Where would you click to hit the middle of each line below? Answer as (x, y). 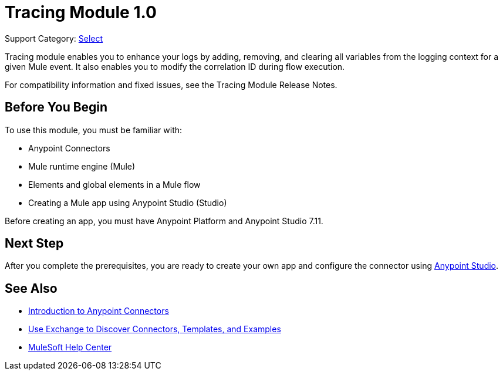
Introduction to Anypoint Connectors (99, 311)
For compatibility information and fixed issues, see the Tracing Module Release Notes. (171, 85)
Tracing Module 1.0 (81, 12)
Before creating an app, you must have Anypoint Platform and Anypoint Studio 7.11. (164, 221)
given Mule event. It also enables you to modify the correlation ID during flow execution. (175, 66)
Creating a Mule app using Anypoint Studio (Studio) (128, 202)
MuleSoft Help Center (70, 347)
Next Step (34, 244)
